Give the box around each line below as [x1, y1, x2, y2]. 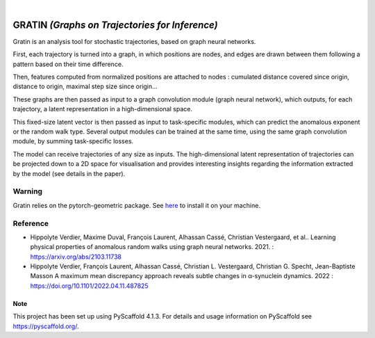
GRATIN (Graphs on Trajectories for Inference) [12, 19, 218, 31]
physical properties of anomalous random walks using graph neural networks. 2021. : [30, 243, 274, 251]
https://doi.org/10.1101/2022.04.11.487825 [30, 282, 149, 290]
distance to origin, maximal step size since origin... [12, 82, 158, 90]
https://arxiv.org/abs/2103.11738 [30, 252, 122, 261]
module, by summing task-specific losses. [12, 137, 134, 145]
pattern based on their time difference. [12, 60, 124, 68]
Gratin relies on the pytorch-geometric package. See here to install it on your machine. [12, 201, 260, 209]
